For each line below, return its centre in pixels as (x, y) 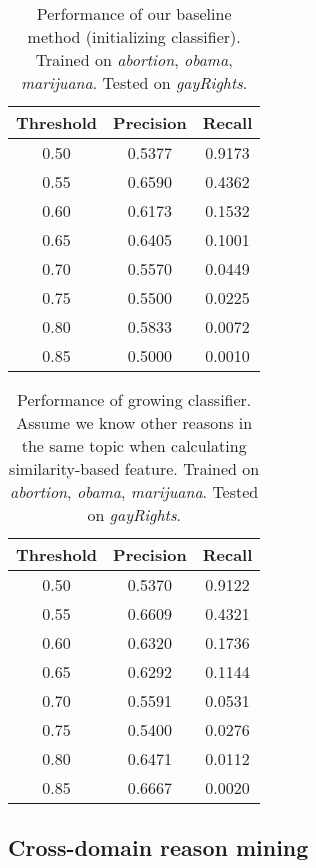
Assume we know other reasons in (134, 422)
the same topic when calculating (134, 445)
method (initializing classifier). (134, 36)
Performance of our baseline (134, 13)
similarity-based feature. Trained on (134, 468)
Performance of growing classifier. (134, 399)
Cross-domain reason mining (158, 847)
